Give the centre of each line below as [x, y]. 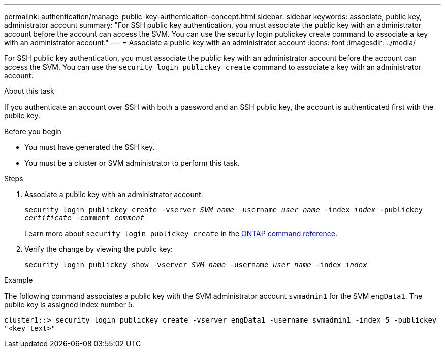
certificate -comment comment [85, 218]
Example [19, 280]
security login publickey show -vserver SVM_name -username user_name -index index [196, 265]
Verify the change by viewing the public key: [99, 249]
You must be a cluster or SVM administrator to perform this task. [132, 163]
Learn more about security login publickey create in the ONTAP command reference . [181, 233]
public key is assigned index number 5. [69, 305]
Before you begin [33, 131]
